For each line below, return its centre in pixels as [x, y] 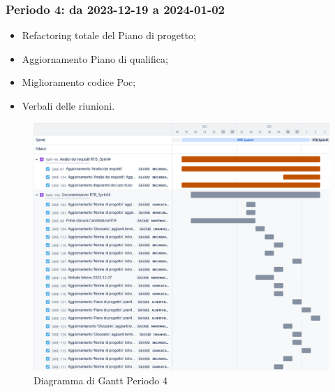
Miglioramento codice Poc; [79, 82]
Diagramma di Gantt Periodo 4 [100, 380]
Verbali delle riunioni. [68, 106]
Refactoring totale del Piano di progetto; [109, 35]
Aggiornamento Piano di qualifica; [95, 58]
